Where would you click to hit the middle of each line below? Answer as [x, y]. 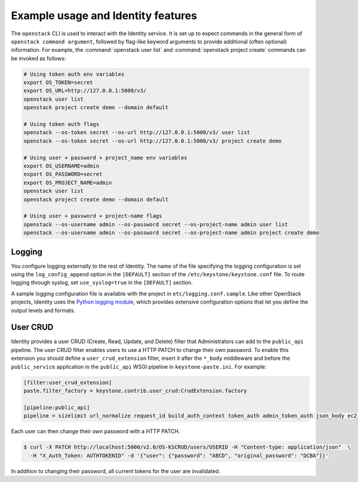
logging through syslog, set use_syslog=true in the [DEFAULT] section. [102, 283]
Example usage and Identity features [104, 16]
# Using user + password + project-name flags [93, 216]
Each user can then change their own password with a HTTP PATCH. [95, 431]
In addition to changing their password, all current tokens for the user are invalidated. [116, 471]
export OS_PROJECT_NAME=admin [68, 183]
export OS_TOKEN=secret [58, 83]
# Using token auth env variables [74, 74]
